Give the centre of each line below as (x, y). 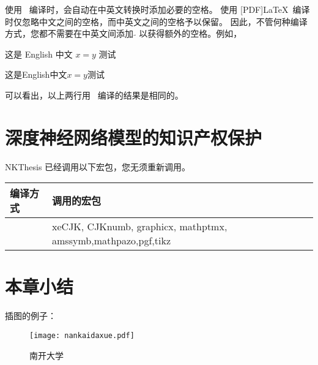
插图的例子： (31, 316)
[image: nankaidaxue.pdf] (82, 336)
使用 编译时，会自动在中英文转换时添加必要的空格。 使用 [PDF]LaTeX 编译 (157, 9)
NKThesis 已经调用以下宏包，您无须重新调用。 (98, 166)
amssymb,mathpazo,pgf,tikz (111, 241)
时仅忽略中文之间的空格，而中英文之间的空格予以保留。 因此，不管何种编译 (156, 21)
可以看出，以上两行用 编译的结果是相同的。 (94, 95)
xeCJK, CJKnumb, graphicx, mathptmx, (140, 227)
